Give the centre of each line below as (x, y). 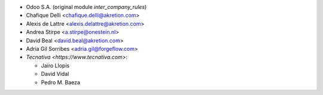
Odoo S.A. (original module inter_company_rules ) (86, 7)
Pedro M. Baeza (61, 82)
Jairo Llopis (55, 65)
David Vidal (55, 74)
